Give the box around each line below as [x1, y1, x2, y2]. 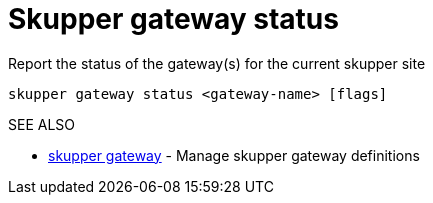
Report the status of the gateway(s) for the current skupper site [8, 54, 426, 72]
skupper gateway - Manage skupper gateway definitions [48, 146, 420, 164]
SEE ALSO [8, 115, 76, 133]
